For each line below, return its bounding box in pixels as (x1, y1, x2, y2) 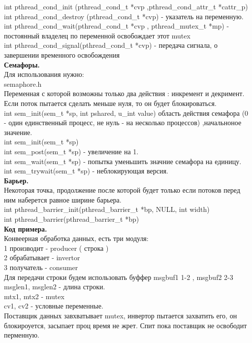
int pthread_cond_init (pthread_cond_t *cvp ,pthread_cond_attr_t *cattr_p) (4, 1, 248, 11)
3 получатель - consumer (4, 262, 78, 273)
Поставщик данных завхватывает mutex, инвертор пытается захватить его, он (4, 310, 237, 320)
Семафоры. (4, 59, 40, 69)
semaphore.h (4, 78, 42, 89)
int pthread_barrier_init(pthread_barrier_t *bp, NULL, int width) (4, 204, 210, 214)
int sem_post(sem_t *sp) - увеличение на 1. (4, 146, 139, 156)
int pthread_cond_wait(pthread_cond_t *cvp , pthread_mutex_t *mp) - (4, 21, 229, 31)
